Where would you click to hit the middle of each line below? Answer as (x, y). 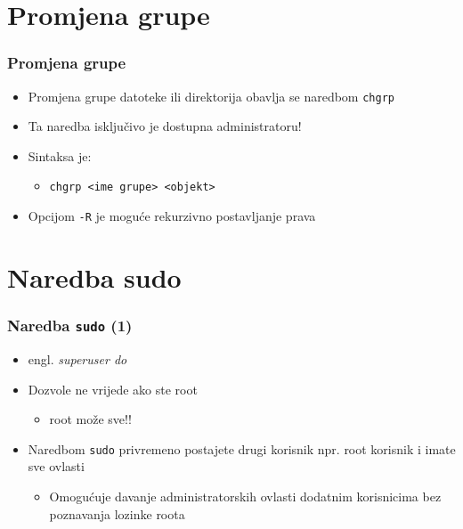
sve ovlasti (56, 466)
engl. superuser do (77, 358)
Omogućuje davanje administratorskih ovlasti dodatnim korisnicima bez (245, 496)
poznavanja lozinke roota (117, 513)
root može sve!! (90, 419)
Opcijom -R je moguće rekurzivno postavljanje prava (172, 216)
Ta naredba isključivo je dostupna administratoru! (165, 126)
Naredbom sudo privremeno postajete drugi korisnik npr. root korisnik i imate (242, 448)
